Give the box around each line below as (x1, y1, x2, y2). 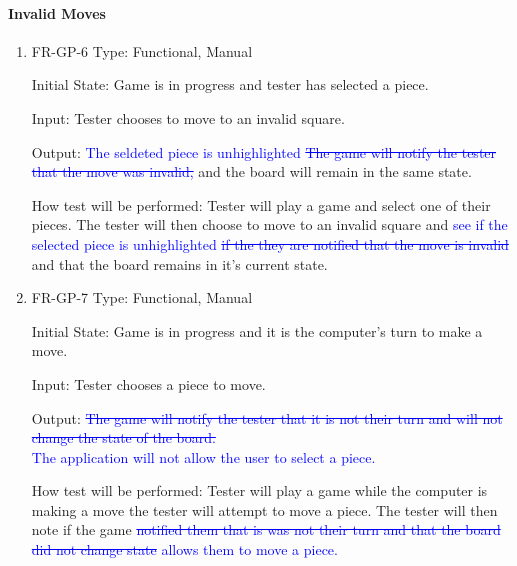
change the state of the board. (31, 427, 216, 448)
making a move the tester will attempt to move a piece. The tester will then (31, 499, 498, 520)
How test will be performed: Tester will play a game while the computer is (31, 480, 488, 501)
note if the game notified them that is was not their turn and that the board (31, 519, 501, 540)
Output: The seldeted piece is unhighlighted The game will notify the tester (31, 141, 497, 162)
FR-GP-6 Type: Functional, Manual (31, 40, 253, 61)
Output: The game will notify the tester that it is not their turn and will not (31, 407, 503, 428)
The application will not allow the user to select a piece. (31, 446, 376, 467)
